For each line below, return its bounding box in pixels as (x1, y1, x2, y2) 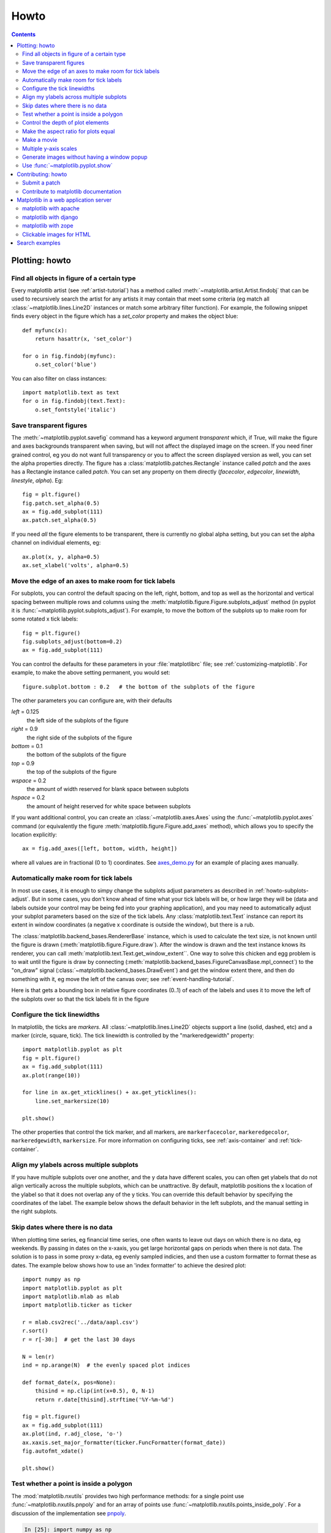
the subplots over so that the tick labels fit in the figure (11, 995, 150, 1003)
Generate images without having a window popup (22, 153, 148, 161)
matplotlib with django (22, 213, 78, 221)
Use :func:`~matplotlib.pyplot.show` (22, 162, 113, 169)
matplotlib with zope (22, 222, 74, 229)
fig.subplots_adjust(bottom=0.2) (22, 638, 123, 645)
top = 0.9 (11, 759, 35, 766)
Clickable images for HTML (22, 231, 91, 238)
